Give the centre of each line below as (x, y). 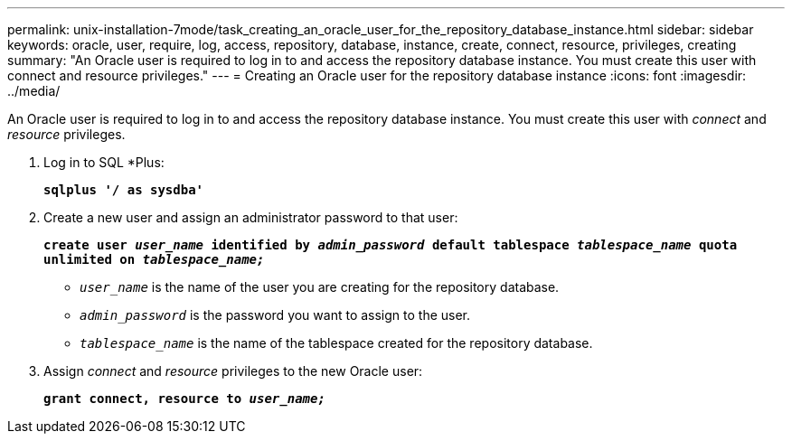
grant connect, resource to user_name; (184, 399)
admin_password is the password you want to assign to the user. (275, 315)
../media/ (34, 91)
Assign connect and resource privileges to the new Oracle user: (233, 371)
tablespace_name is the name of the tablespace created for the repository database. (336, 343)
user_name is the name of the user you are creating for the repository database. (320, 287)
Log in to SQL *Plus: (104, 162)
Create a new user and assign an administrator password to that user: (251, 217)
